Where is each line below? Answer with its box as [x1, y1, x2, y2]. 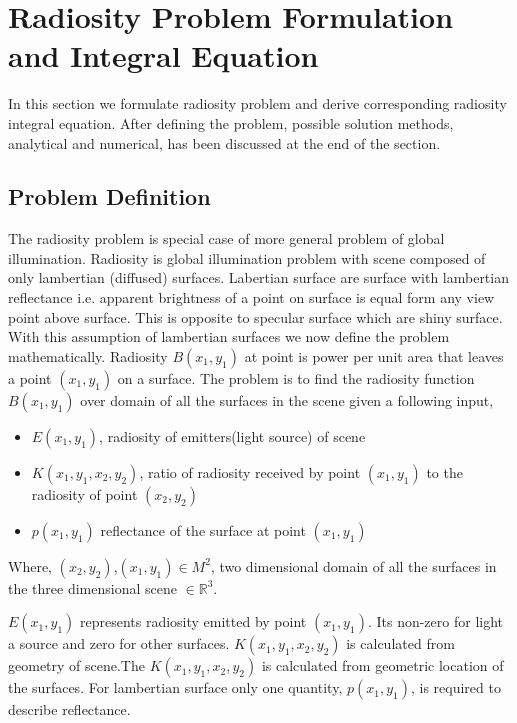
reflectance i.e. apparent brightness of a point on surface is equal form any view [8, 287, 495, 308]
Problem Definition [8, 181, 211, 212]
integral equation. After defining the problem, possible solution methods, [8, 112, 454, 133]
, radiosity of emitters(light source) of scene [99, 425, 366, 446]
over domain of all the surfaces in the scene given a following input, [80, 389, 494, 410]
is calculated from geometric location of [261, 655, 504, 676]
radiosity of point [31, 483, 138, 504]
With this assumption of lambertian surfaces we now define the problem [8, 326, 450, 347]
